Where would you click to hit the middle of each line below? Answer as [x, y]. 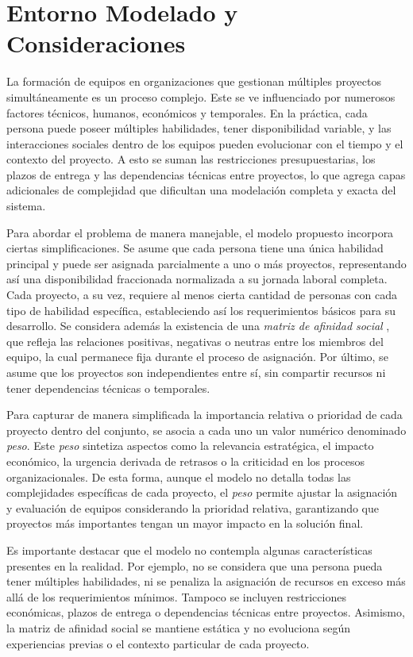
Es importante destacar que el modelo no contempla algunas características [189, 549]
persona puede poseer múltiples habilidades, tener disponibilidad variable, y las [199, 128]
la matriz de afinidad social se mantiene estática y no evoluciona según [179, 627]
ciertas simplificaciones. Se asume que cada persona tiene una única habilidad [195, 248]
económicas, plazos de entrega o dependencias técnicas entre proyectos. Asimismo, [206, 612]
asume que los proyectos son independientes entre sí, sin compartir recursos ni [196, 372]
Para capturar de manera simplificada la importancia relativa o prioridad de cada [205, 415]
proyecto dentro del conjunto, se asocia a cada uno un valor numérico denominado [206, 430]
